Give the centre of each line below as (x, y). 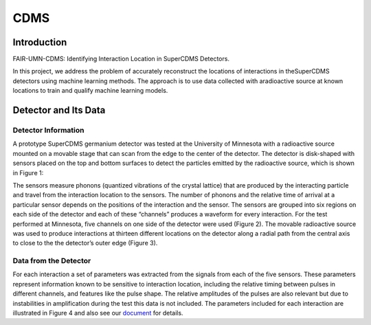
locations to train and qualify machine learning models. (90, 91)
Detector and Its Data (59, 110)
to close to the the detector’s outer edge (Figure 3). (85, 243)
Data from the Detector (52, 261)
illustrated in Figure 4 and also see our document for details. (98, 313)
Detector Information (48, 131)
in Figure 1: (28, 172)
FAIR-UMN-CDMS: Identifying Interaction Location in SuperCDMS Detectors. (121, 59)
